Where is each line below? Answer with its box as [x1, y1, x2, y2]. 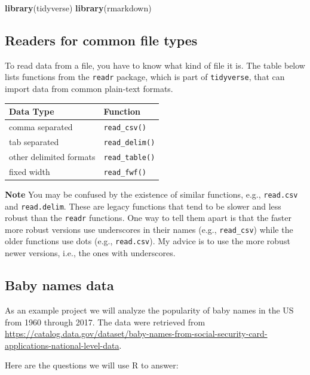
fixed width [9, 165, 50, 177]
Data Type [9, 105, 54, 118]
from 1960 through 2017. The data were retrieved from [5, 315, 205, 328]
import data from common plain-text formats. [5, 82, 173, 95]
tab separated [9, 135, 59, 147]
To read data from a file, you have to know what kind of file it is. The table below [5, 59, 305, 71]
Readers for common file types [5, 30, 198, 49]
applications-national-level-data [5, 339, 119, 351]
